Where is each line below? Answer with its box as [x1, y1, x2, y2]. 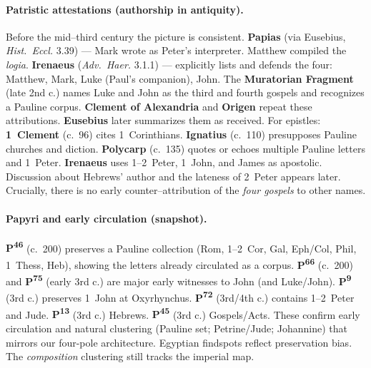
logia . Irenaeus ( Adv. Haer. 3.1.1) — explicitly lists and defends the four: [6, 56, 332, 71]
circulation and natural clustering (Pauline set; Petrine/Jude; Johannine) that [6, 320, 347, 335]
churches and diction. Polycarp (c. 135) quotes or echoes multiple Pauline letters [6, 140, 365, 155]
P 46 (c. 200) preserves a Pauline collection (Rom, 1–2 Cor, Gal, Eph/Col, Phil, [6, 238, 357, 255]
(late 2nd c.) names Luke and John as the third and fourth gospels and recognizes [6, 85, 365, 100]
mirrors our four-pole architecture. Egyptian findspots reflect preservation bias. [6, 334, 352, 349]
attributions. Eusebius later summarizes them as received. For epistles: [6, 113, 321, 128]
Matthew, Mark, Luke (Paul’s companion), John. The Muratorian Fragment [6, 71, 354, 86]
